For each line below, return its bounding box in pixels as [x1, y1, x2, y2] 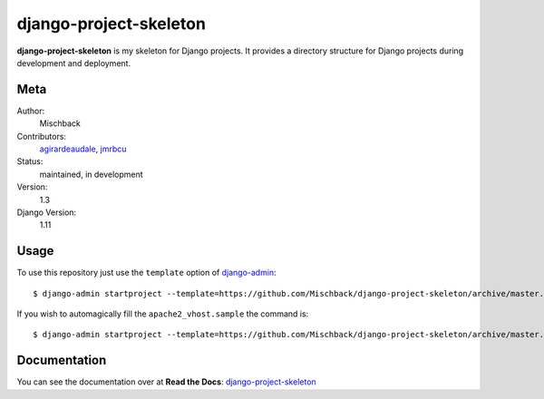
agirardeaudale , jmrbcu [39, 143, 127, 154]
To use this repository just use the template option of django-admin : [16, 268, 277, 278]
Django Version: [16, 207, 77, 218]
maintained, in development [39, 169, 144, 180]
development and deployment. [16, 57, 131, 68]
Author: [16, 105, 45, 116]
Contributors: [16, 131, 67, 141]
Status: [16, 156, 44, 167]
